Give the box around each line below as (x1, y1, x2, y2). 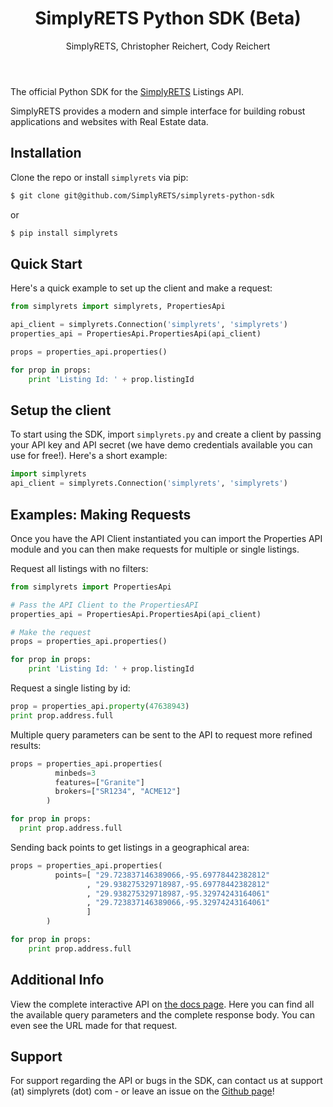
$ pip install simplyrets (10, 228, 118, 238)
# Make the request (10, 627, 92, 637)
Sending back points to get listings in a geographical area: (10, 841, 250, 853)
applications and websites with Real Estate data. (10, 115, 209, 127)
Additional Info (10, 972, 105, 989)
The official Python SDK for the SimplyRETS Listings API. (10, 85, 245, 97)
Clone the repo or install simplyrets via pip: (10, 171, 189, 183)
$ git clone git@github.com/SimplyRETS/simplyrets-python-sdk (10, 190, 275, 201)
